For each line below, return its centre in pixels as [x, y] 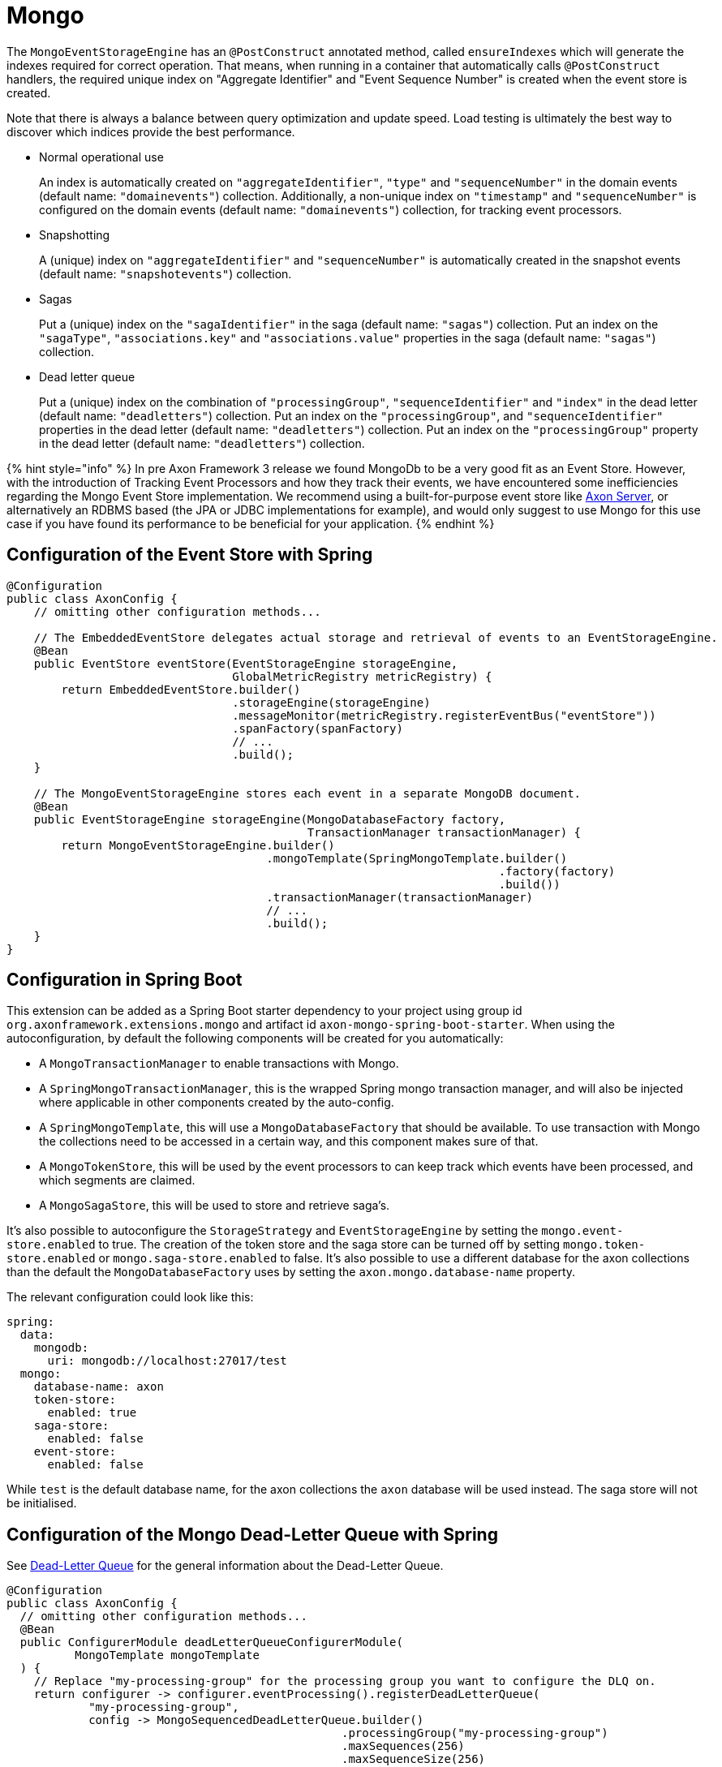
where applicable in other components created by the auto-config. [217, 1103]
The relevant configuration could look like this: [130, 1297]
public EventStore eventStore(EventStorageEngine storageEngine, [246, 663]
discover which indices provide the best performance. [151, 131]
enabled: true [92, 1413]
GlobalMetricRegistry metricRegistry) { [362, 676]
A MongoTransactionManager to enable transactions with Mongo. [219, 1064]
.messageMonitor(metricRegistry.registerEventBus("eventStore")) [444, 715]
